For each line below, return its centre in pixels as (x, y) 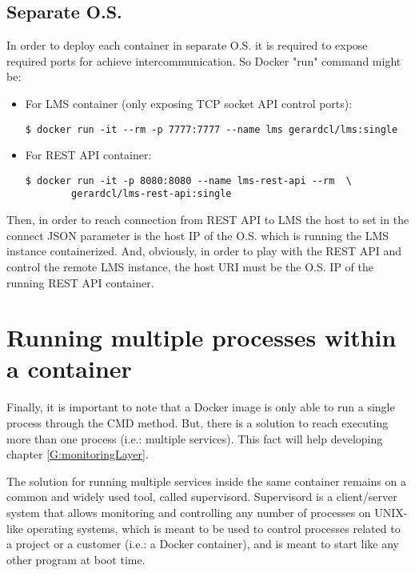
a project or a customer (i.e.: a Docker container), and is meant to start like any (203, 544)
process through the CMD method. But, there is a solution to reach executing (198, 423)
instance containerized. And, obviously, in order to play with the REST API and (204, 251)
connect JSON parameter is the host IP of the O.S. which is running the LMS (198, 235)
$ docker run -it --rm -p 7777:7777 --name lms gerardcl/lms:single (211, 129)
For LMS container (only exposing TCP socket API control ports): (189, 103)
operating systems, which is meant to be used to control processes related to (213, 528)
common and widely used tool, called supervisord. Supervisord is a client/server (202, 497)
